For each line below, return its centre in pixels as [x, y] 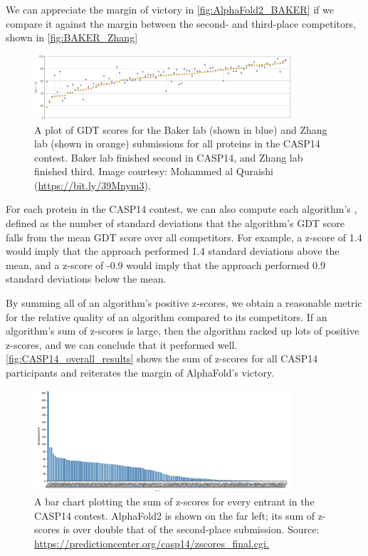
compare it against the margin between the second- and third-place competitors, [181, 23]
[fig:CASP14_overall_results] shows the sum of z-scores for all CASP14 [162, 358]
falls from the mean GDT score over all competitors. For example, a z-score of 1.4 [184, 237]
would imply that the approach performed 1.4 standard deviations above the [173, 251]
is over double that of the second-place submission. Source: [191, 529]
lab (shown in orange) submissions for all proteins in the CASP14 [177, 143]
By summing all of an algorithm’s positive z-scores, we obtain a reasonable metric [184, 303]
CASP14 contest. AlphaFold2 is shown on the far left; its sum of [174, 515]
